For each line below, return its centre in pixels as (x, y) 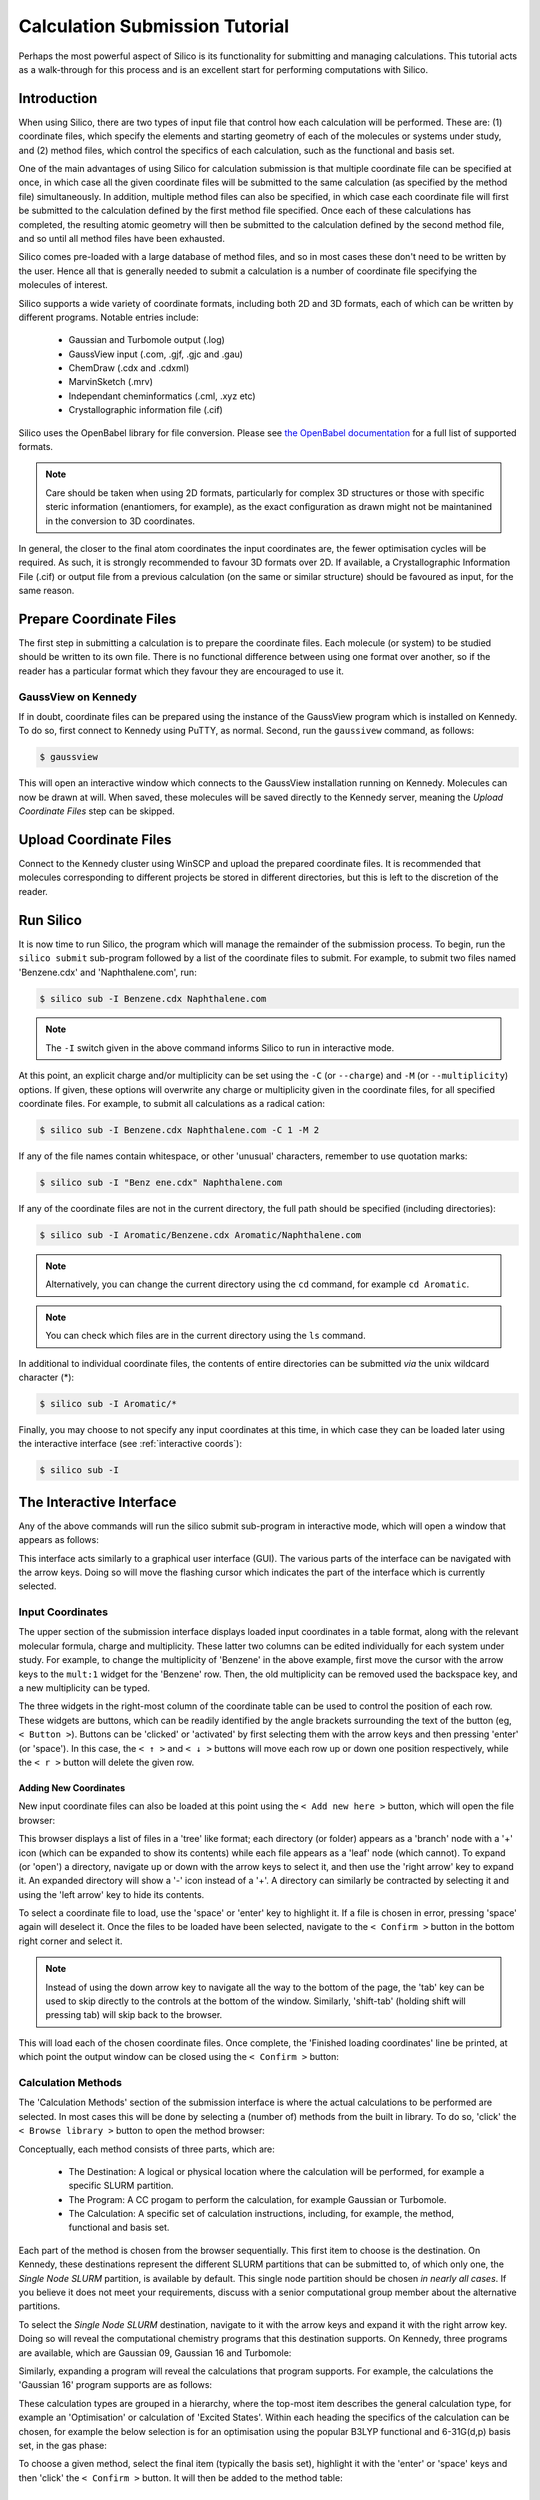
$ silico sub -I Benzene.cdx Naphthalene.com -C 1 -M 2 (179, 1130)
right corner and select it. (70, 1941)
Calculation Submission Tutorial (154, 26)
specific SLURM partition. (121, 2186)
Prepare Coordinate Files (97, 618)
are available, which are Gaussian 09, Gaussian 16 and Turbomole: (155, 2352)
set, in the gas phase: (62, 2445)
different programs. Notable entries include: (108, 317)
